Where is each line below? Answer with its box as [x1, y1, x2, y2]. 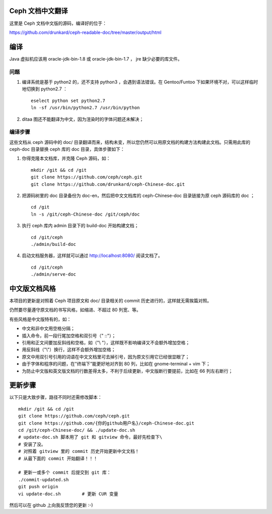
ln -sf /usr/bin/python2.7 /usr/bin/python [31, 105, 140, 111]
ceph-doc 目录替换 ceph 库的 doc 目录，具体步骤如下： [9, 146, 125, 152]
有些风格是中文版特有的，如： [9, 316, 72, 322]
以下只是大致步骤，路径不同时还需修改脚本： [9, 394, 102, 400]
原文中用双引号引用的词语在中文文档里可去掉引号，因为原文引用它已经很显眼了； [22, 353, 190, 359]
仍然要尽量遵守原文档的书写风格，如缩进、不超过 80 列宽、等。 [9, 307, 141, 313]
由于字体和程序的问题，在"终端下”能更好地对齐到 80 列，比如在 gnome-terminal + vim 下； [22, 361, 211, 367]
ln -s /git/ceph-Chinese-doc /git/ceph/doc [31, 211, 140, 217]
